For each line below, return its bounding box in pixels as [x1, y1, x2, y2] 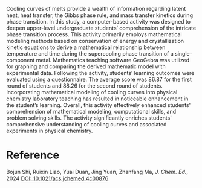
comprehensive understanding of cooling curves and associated [6, 121, 167, 128]
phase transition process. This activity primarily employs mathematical [6, 31, 183, 38]
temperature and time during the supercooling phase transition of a [6, 50, 174, 57]
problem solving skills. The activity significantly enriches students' [6, 114, 172, 122]
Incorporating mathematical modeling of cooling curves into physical [6, 89, 178, 96]
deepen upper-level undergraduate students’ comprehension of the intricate [6, 24, 197, 31]
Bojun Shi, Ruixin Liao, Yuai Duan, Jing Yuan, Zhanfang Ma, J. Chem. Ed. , [6, 168, 189, 175]
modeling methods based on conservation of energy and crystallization [6, 37, 184, 44]
